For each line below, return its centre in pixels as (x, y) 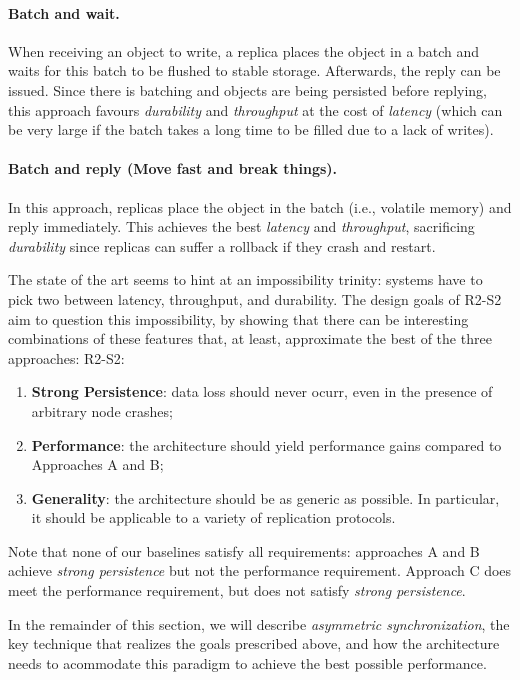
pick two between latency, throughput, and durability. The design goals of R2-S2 (255, 298)
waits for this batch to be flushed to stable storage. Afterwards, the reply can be (254, 70)
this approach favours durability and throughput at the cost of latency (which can (255, 109)
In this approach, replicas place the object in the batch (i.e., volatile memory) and (260, 206)
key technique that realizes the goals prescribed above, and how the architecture (254, 643)
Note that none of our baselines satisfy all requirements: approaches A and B (244, 550)
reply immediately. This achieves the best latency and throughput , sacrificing (241, 226)
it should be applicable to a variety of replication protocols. (213, 517)
